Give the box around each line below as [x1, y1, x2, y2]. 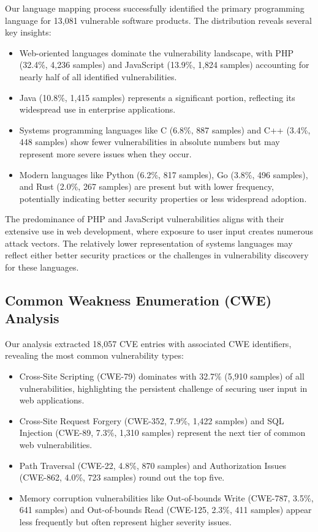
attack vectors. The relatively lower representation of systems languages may [5, 236, 293, 249]
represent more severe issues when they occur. [19, 147, 192, 160]
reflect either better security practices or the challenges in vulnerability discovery [5, 249, 309, 261]
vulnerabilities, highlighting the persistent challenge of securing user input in [19, 381, 308, 394]
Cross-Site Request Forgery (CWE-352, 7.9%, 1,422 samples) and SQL [19, 414, 284, 427]
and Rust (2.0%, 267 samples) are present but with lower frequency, [19, 180, 274, 193]
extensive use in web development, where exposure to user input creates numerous [5, 224, 314, 237]
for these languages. [5, 260, 79, 273]
